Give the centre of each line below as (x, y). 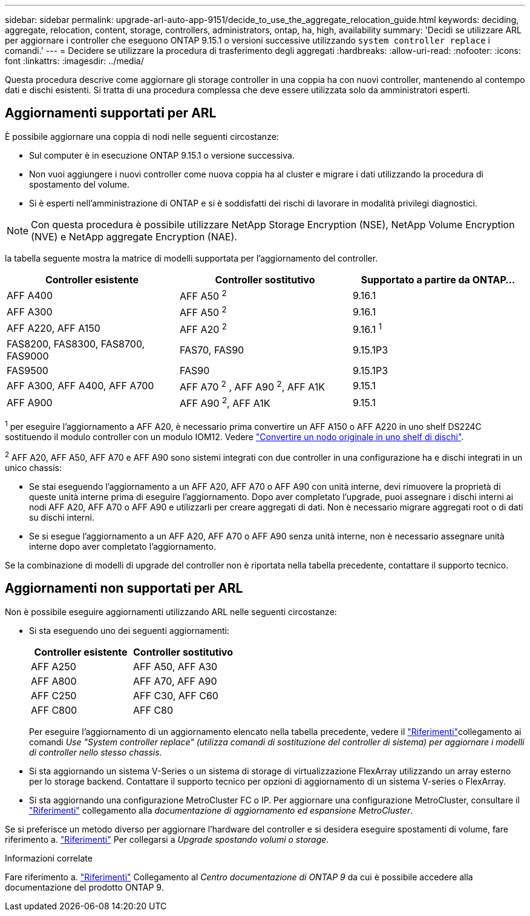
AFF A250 (54, 666)
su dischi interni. (62, 517)
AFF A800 (54, 681)
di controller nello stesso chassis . (96, 752)
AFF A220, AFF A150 (54, 328)
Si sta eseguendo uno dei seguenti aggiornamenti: (129, 630)
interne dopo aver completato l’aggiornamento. (123, 546)
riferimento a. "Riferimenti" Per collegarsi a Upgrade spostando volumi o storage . (167, 839)
